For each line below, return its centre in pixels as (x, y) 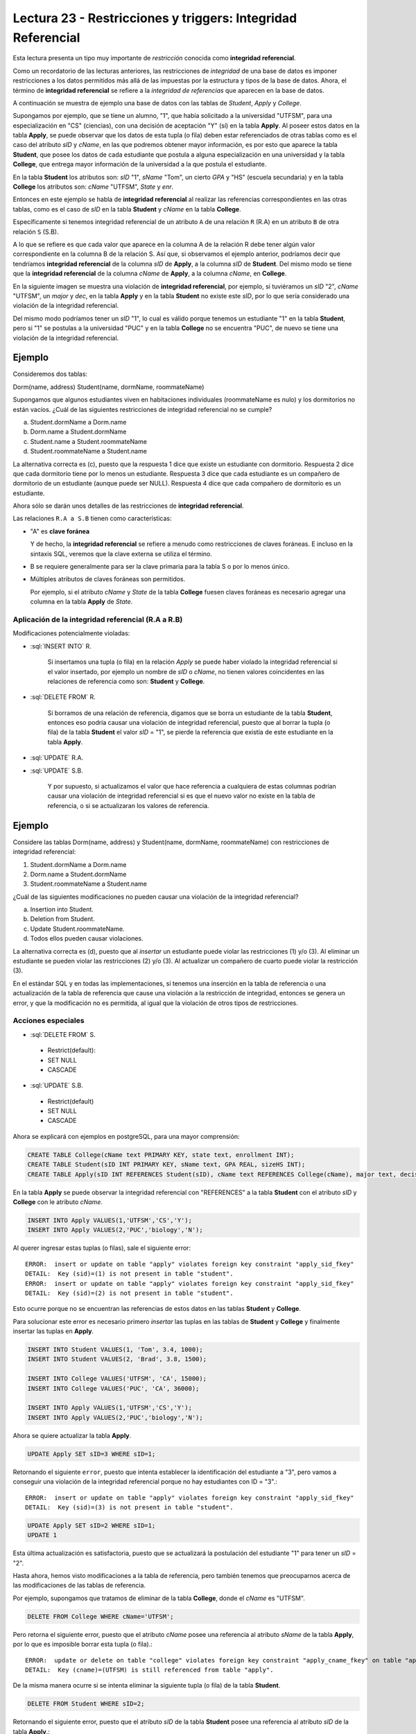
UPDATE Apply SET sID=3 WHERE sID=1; (92, 1454)
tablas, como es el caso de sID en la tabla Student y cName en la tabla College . (127, 209)
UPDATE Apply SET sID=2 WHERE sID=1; (92, 1525)
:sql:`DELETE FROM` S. (63, 1034)
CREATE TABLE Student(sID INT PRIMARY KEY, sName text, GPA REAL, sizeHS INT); (166, 1165)
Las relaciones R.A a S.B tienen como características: (92, 518)
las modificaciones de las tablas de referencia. (79, 1586)
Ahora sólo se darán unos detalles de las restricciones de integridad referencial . (128, 506)
